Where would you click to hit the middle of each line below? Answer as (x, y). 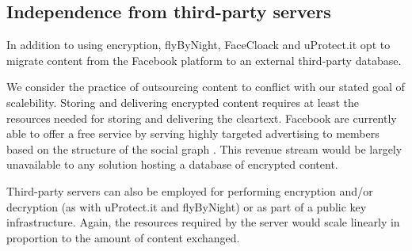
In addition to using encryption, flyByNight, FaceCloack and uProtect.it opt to (198, 45)
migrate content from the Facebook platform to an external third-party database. (204, 60)
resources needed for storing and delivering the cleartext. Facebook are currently (202, 118)
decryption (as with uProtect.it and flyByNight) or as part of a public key (187, 206)
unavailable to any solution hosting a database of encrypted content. (172, 164)
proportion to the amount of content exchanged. (123, 237)
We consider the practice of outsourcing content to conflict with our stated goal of (206, 87)
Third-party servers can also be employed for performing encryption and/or (190, 190)
